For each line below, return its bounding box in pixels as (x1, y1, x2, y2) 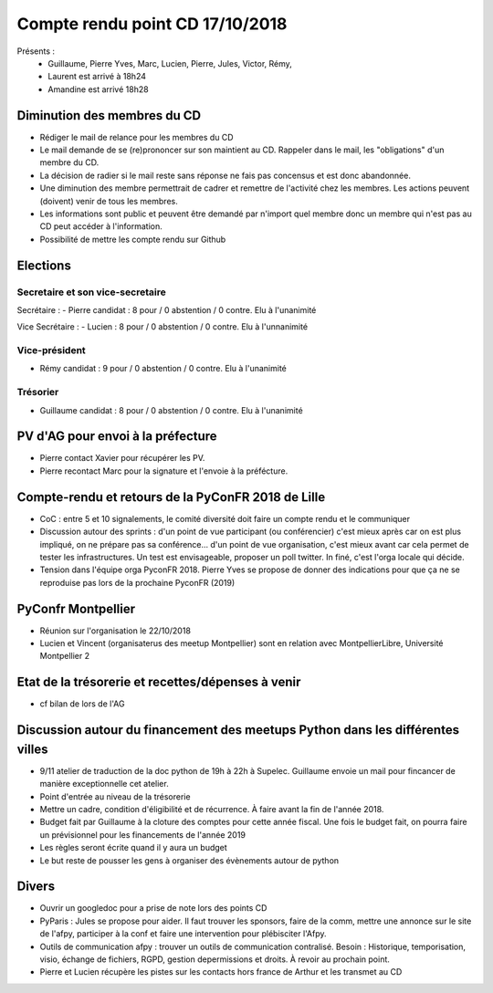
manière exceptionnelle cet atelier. (39, 779, 169, 789)
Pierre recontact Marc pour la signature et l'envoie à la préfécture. (39, 465, 288, 476)
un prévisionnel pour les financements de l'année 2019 (39, 829, 246, 840)
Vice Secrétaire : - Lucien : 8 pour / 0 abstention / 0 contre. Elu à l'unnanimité (16, 321, 309, 332)
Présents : (16, 46, 55, 57)
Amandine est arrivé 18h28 (47, 83, 150, 95)
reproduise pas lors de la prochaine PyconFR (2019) (39, 577, 236, 588)
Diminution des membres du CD (16, 108, 201, 123)
